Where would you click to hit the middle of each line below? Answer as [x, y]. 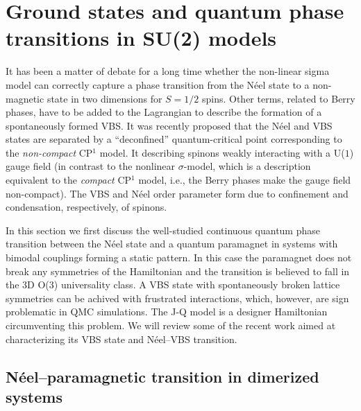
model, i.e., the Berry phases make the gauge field [245, 180]
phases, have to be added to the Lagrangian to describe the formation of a [164, 112]
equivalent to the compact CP [69, 180]
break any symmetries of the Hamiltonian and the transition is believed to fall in [178, 271]
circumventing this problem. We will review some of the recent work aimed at [171, 325]
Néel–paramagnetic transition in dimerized [162, 376]
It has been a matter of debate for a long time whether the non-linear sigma [168, 71]
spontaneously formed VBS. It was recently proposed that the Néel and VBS [169, 125]
